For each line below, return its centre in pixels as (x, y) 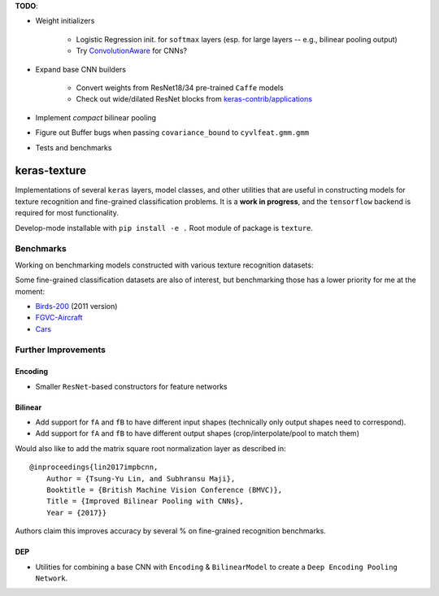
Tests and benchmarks (74, 147)
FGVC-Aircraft (59, 318)
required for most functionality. (67, 213)
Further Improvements (60, 350)
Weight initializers (65, 21)
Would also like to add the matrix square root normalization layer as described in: (150, 448)
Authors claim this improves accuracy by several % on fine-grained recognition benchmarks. (171, 531)
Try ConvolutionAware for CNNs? (131, 51)
